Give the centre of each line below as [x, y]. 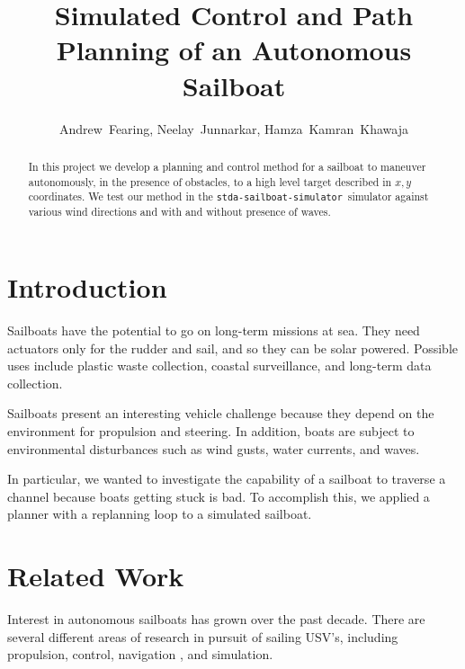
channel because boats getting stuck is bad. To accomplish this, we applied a [219, 496]
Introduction [87, 287]
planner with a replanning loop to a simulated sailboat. [160, 514]
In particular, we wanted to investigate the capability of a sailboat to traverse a [227, 479]
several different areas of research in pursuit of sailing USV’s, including [203, 636]
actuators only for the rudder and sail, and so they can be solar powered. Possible [233, 348]
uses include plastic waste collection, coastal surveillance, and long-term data [219, 366]
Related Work [96, 576]
